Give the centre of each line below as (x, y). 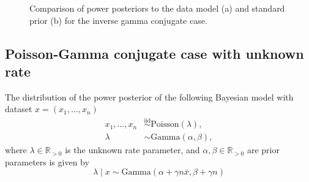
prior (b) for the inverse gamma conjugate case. (118, 20)
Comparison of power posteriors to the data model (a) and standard (157, 8)
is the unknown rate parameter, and (132, 150)
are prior (263, 150)
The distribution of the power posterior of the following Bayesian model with (149, 97)
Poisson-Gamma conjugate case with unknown (154, 53)
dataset (19, 109)
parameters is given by (47, 161)
